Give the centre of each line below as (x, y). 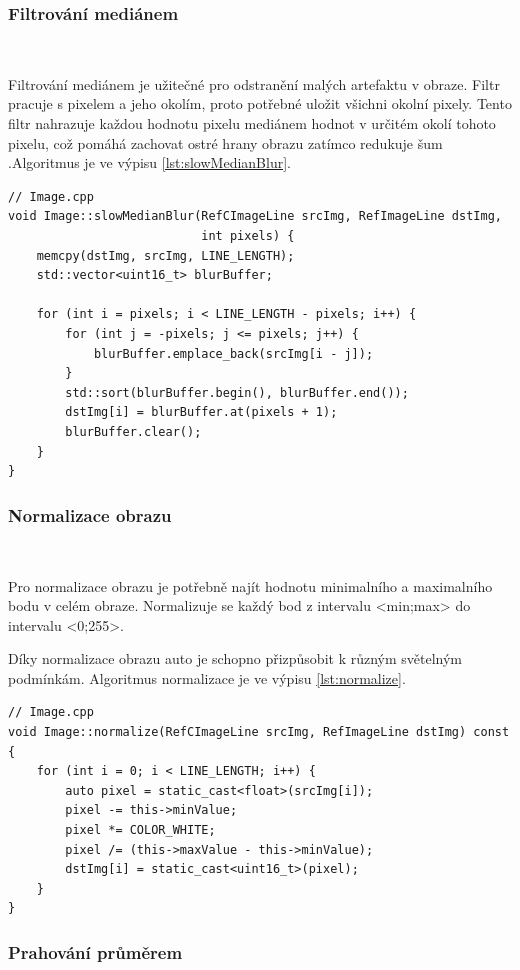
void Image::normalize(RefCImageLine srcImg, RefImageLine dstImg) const (259, 732)
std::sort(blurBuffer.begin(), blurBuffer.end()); (237, 392)
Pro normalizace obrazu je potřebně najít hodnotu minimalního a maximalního (250, 585)
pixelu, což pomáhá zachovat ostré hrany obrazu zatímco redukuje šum (225, 142)
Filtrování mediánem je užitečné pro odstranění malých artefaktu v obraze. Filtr (254, 83)
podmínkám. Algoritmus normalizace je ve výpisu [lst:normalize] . (207, 677)
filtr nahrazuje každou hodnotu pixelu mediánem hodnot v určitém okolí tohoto (252, 123)
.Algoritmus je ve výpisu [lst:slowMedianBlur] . (149, 162)
